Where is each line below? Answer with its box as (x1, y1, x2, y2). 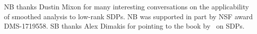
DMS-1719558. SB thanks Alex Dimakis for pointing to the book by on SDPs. (4, 21, 245, 31)
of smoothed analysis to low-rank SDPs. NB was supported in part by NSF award (4, 11, 253, 21)
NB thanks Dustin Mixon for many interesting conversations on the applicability (4, 1, 249, 11)
